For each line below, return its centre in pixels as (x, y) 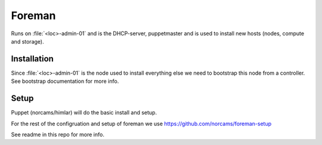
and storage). (27, 41)
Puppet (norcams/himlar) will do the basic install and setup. (84, 113)
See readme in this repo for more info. (58, 134)
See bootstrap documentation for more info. (65, 81)
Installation (32, 59)
